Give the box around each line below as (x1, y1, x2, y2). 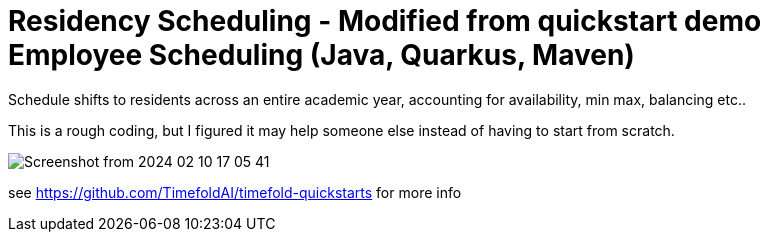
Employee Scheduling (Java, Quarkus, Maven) (8, 38, 635, 72)
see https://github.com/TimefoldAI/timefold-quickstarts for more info (8, 183, 462, 201)
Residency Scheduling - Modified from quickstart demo (8, 4, 762, 38)
